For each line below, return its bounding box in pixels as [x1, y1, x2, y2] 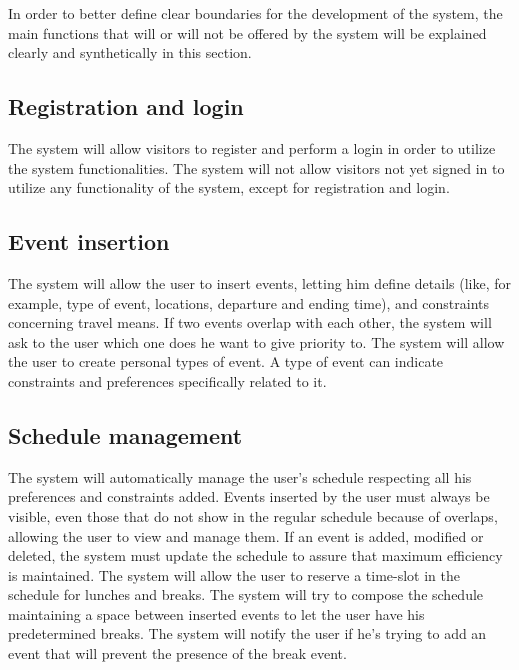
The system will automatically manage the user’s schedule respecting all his [8, 466, 472, 487]
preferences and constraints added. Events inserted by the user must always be [8, 486, 490, 507]
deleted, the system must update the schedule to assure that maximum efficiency [8, 545, 503, 566]
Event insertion [8, 226, 170, 257]
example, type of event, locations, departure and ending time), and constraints [8, 292, 490, 313]
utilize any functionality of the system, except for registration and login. [8, 177, 450, 198]
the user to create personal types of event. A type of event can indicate [8, 351, 444, 372]
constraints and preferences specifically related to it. [8, 370, 327, 391]
